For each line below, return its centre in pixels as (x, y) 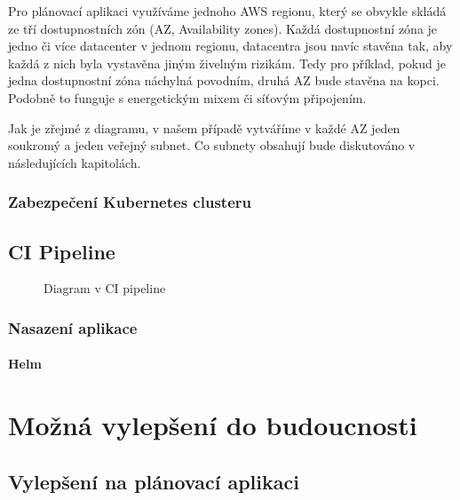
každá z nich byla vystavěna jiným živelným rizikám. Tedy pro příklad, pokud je (227, 63)
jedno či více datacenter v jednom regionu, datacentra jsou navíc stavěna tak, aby (230, 46)
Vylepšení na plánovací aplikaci (154, 481)
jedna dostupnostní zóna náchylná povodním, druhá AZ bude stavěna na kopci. (224, 80)
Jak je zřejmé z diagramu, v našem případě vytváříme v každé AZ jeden (204, 127)
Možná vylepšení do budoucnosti (213, 425)
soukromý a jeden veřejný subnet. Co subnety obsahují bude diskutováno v (212, 145)
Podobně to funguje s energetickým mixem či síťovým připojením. (187, 97)
